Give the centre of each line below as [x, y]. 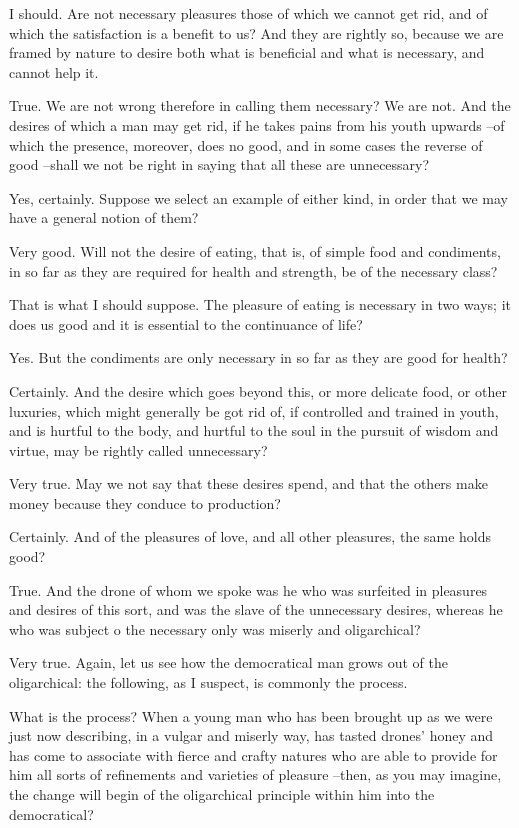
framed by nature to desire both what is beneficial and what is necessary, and [247, 52]
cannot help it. [54, 71]
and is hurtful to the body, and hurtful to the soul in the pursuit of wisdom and [254, 430]
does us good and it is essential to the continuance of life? [186, 323]
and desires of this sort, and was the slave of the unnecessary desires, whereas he [256, 609]
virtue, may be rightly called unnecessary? [138, 449]
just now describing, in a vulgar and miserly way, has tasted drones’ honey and [251, 735]
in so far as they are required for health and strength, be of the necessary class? [253, 270]
